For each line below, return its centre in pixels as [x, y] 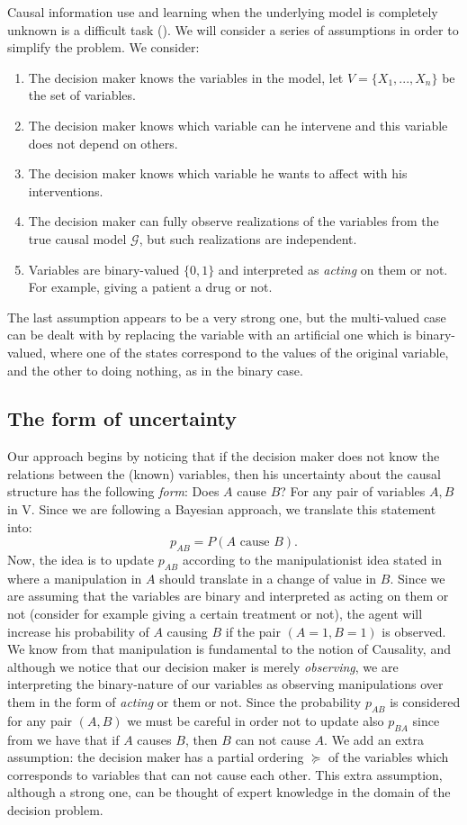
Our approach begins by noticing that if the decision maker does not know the [224, 456]
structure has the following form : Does [113, 491]
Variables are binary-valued [104, 269]
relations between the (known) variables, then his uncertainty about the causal [224, 473]
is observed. [414, 631]
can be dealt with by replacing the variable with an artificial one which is [210, 335]
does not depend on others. [103, 143]
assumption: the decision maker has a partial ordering [156, 757]
